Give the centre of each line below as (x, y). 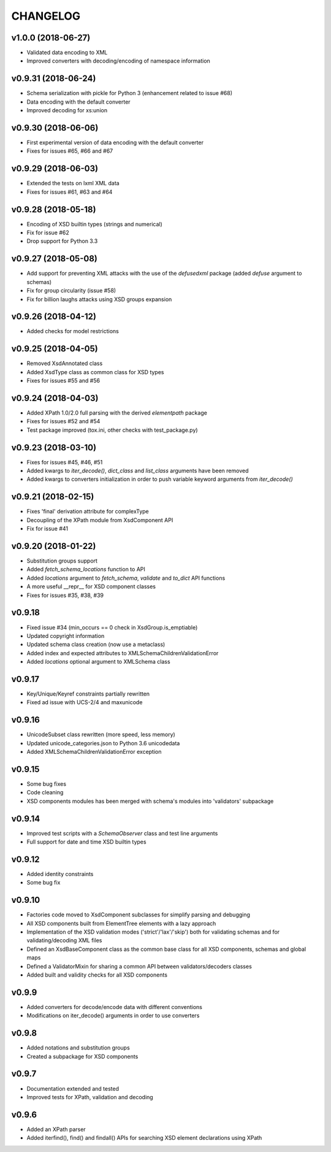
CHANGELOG (46, 16)
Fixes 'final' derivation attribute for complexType (88, 512)
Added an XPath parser (56, 1129)
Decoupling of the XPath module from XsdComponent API (100, 520)
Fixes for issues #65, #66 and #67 (70, 151)
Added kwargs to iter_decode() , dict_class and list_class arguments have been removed (138, 471)
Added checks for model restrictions (73, 331)
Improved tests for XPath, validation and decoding (90, 1097)
